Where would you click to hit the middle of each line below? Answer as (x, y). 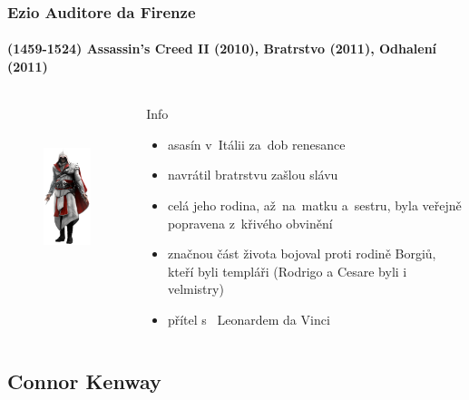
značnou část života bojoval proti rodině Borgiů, (302, 254)
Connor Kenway (84, 380)
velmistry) (195, 289)
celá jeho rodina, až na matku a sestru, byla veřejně (314, 205)
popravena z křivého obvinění (250, 223)
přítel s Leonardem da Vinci (249, 319)
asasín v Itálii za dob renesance (256, 144)
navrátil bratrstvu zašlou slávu (253, 175)
